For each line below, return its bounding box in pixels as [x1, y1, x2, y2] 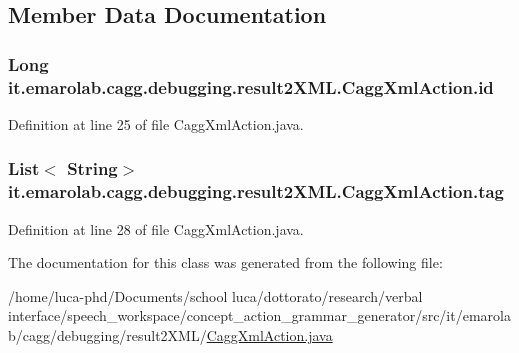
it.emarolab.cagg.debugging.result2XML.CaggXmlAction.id [8, 74, 494, 99]
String [67, 156, 118, 181]
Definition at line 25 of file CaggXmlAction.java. [8, 113, 304, 134]
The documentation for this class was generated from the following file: [8, 252, 443, 273]
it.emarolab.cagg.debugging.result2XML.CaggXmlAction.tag [8, 179, 505, 204]
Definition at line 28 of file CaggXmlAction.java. [8, 218, 304, 239]
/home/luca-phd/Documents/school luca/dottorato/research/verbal [8, 285, 423, 306]
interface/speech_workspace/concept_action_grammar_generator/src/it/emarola [8, 305, 511, 326]
